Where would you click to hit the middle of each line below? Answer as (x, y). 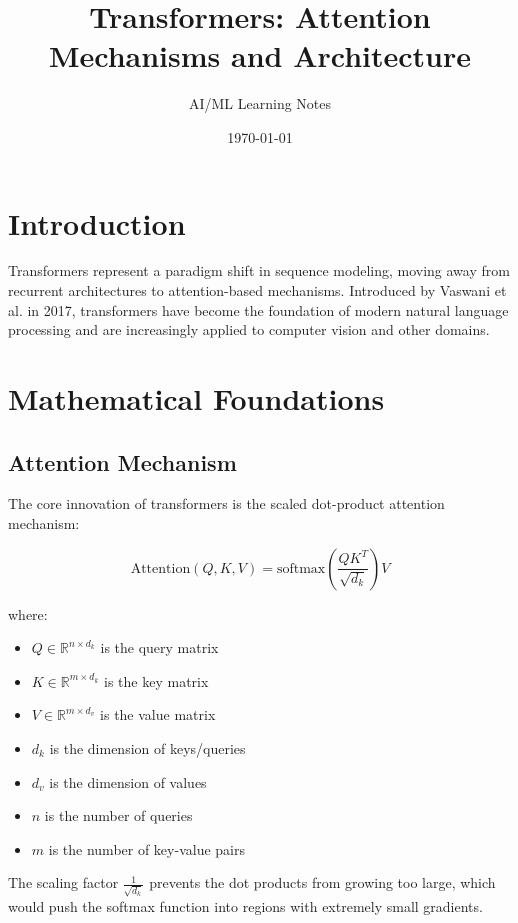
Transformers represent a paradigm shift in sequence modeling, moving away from (259, 270)
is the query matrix (159, 647)
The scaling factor (63, 882)
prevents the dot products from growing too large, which (322, 882)
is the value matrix (158, 714)
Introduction (97, 222)
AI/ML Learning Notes (260, 103)
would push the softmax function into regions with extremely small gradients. (245, 906)
